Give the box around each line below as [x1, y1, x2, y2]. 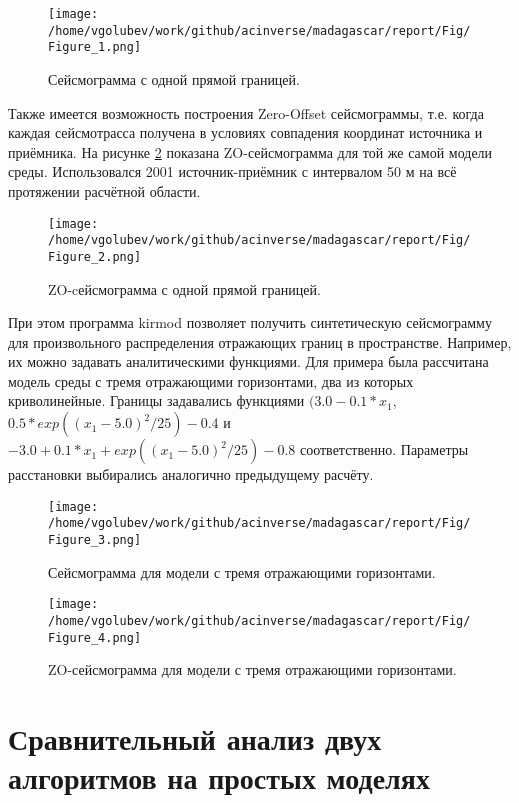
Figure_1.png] [48, 40, 142, 55]
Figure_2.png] [48, 249, 142, 264]
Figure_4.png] [48, 630, 142, 645]
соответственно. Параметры [299, 439, 469, 460]
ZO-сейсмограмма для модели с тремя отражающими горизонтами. [48, 659, 457, 680]
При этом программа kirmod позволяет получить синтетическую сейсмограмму [8, 312, 492, 333]
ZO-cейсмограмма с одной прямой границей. [48, 278, 321, 299]
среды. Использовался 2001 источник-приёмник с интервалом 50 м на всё [8, 161, 457, 182]
